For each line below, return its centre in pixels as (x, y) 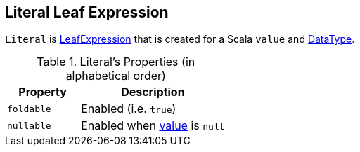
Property (43, 92)
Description (153, 92)
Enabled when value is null (153, 126)
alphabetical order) (116, 76)
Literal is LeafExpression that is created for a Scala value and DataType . (180, 39)
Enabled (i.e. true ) (129, 109)
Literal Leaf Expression (87, 12)
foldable (29, 109)
